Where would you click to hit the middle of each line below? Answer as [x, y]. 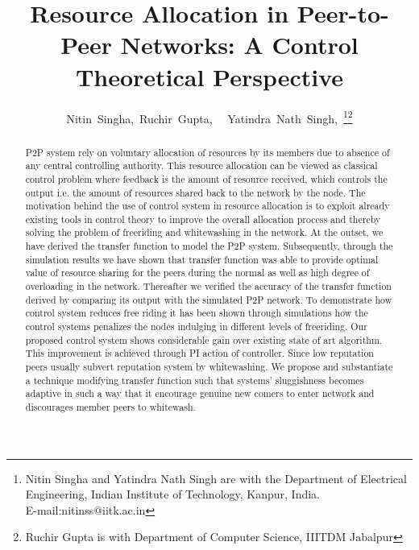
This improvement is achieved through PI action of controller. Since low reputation [199, 353]
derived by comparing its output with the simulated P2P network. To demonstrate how [209, 299]
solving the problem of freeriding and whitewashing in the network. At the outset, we [204, 232]
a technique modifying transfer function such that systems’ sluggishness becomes [195, 380]
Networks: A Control [239, 45]
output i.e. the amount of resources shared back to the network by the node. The [195, 192]
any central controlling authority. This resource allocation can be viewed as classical [201, 165]
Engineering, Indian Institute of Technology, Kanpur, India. [173, 494]
